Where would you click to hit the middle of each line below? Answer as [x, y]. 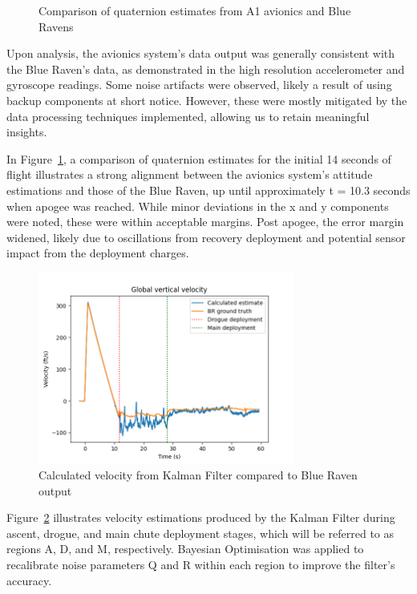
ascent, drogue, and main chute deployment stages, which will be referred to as [200, 533]
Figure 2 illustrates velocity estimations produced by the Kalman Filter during [201, 517]
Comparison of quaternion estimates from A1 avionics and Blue [195, 10]
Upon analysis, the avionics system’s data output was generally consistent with [201, 53]
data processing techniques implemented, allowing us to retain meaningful [188, 116]
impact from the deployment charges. [98, 253]
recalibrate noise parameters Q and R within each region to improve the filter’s [201, 564]
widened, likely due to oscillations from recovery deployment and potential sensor [206, 237]
